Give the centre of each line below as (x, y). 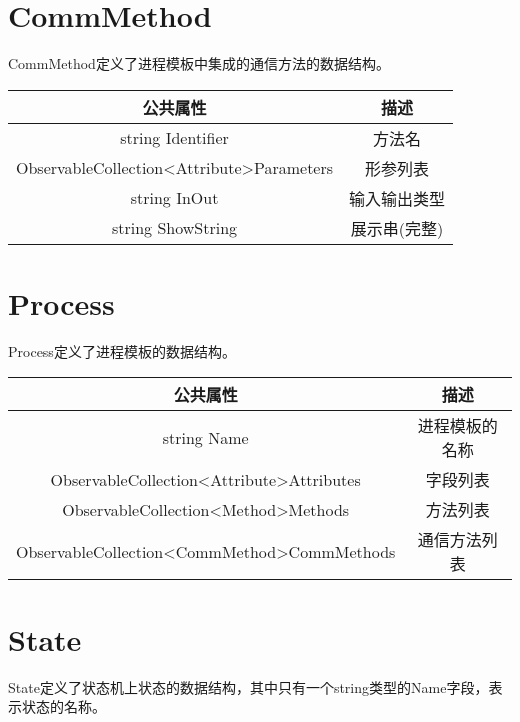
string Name (205, 437)
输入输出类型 (397, 198)
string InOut (174, 198)
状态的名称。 (63, 706)
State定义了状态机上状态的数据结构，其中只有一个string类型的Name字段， (248, 686)
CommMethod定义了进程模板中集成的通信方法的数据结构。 (199, 63)
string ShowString (174, 228)
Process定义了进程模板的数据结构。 (122, 350)
